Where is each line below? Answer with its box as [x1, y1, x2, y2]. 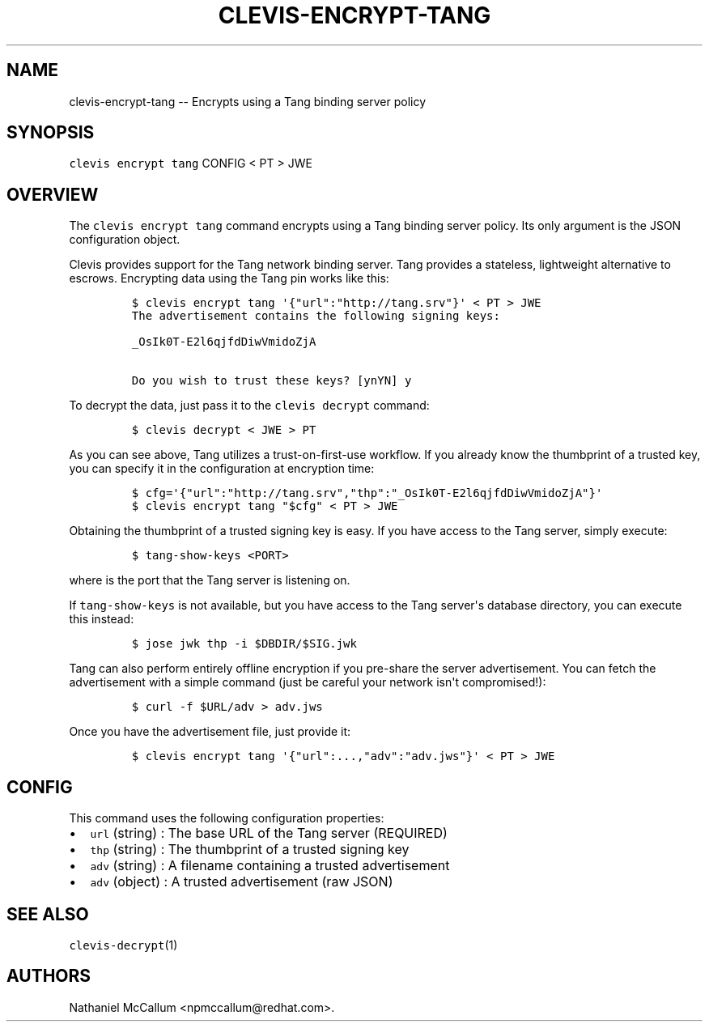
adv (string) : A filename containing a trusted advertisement [90, 857, 450, 874]
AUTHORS [6, 966, 91, 987]
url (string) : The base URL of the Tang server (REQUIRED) [90, 825, 448, 842]
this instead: [69, 612, 134, 627]
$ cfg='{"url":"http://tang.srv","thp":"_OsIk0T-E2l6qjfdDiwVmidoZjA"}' [131, 486, 603, 500]
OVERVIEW [6, 184, 99, 205]
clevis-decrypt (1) [69, 937, 178, 952]
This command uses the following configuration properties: [69, 811, 384, 826]
